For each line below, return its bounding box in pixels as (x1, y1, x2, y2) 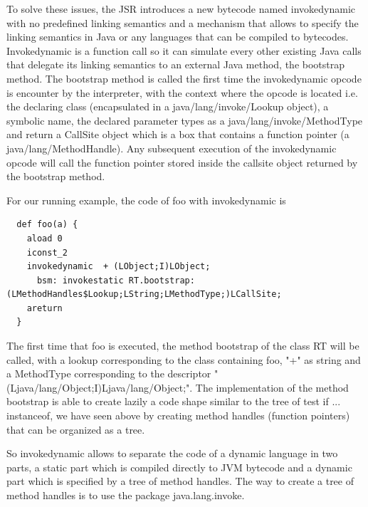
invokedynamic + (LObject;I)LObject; (26, 261, 211, 272)
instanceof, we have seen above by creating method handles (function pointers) (6, 408, 350, 423)
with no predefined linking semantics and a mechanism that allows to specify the (6, 15, 359, 30)
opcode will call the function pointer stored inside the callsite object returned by (6, 155, 358, 169)
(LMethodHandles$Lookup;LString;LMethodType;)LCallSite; (6, 289, 282, 300)
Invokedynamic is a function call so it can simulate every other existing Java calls (6, 43, 362, 58)
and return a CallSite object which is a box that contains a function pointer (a (6, 127, 349, 142)
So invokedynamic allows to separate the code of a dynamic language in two (6, 446, 338, 461)
